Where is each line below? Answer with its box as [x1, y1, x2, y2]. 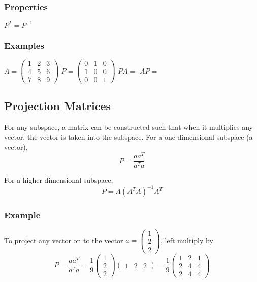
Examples [4, 39, 44, 51]
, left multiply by [160, 235, 213, 245]
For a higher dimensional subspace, [4, 174, 113, 185]
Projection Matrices [4, 98, 111, 114]
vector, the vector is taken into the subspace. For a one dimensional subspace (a [4, 131, 253, 142]
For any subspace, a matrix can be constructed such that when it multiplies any [4, 122, 253, 132]
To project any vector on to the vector [4, 235, 123, 245]
